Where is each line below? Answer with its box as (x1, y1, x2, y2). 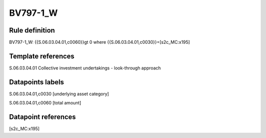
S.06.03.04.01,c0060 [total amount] (9, 100, 81, 106)
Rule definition (9, 26, 55, 34)
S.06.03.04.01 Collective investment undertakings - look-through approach (9, 65, 161, 71)
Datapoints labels (9, 78, 64, 86)
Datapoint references (9, 113, 76, 121)
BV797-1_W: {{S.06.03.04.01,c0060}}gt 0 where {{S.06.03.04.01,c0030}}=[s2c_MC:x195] (9, 39, 190, 45)
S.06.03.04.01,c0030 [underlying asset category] (9, 91, 109, 97)
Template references (9, 52, 75, 60)
